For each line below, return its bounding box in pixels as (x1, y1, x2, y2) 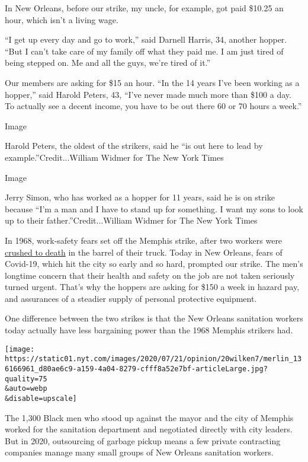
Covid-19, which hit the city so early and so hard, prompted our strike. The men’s (5, 257, 303, 270)
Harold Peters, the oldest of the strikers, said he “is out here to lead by (5, 139, 263, 152)
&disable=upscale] (5, 394, 77, 403)
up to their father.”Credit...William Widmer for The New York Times (5, 214, 258, 227)
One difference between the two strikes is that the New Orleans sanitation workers (5, 312, 303, 324)
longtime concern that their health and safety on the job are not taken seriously (5, 269, 295, 281)
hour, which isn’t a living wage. (5, 13, 118, 26)
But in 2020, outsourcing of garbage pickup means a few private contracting (5, 434, 281, 447)
